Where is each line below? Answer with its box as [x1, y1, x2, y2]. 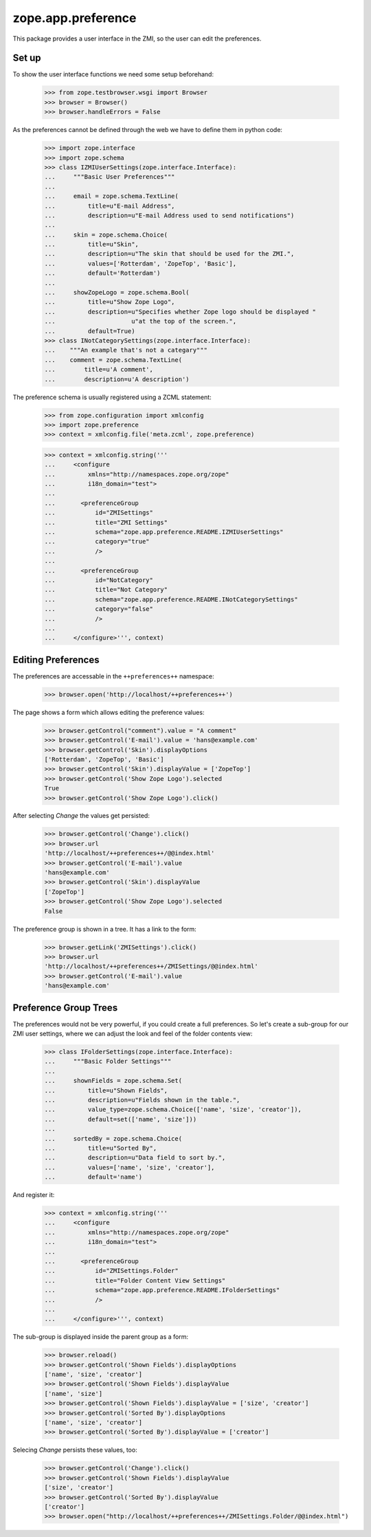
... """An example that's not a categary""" [44, 346, 207, 354]
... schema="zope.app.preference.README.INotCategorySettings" [44, 595, 298, 603]
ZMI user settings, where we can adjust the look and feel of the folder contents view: [12, 1029, 253, 1038]
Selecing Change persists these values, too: [12, 1445, 137, 1454]
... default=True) [44, 327, 135, 335]
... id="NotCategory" [44, 576, 154, 584]
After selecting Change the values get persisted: [12, 812, 150, 820]
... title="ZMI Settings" [44, 518, 168, 526]
